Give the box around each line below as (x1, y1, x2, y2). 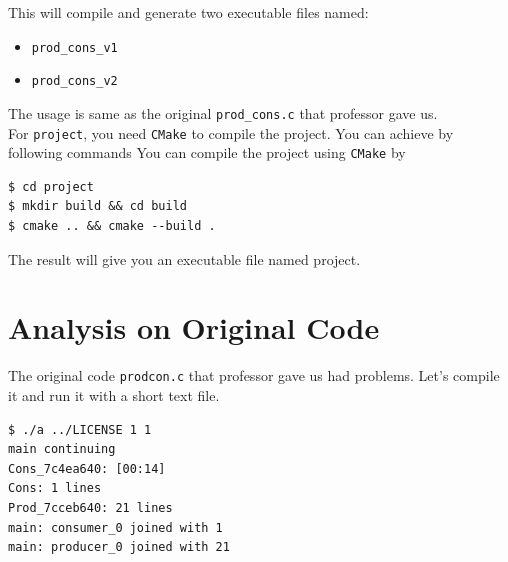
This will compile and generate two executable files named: (8, 2, 369, 22)
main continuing (8, 442, 116, 457)
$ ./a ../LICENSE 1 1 (8, 422, 152, 437)
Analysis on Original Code (8, 307, 380, 348)
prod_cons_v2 (31, 74, 118, 89)
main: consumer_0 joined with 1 (8, 520, 223, 535)
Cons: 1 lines (8, 481, 102, 496)
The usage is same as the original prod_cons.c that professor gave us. (8, 102, 438, 123)
